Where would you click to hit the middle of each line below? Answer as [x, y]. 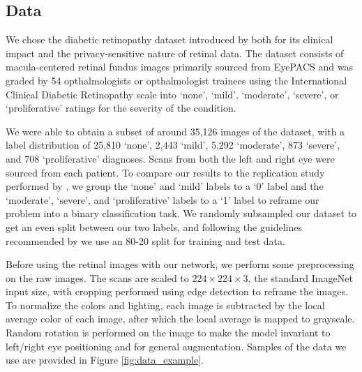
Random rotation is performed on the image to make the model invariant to [168, 333]
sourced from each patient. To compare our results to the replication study [165, 172]
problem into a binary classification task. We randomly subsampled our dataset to [181, 213]
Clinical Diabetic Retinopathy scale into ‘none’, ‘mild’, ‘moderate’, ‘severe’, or [172, 94]
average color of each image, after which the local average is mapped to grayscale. [180, 319]
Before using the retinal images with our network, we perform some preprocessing [180, 264]
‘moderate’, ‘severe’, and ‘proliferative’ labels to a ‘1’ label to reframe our [163, 199]
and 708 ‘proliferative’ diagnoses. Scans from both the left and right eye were [170, 158]
